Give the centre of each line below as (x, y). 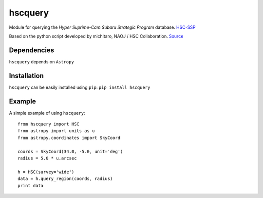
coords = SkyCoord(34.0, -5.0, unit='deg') (70, 151)
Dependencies (32, 50)
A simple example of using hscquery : (47, 113)
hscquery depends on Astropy (41, 61)
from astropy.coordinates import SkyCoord (69, 138)
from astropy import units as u (56, 131)
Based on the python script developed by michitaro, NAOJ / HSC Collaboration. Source (96, 36)
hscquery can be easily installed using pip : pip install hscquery (80, 87)
